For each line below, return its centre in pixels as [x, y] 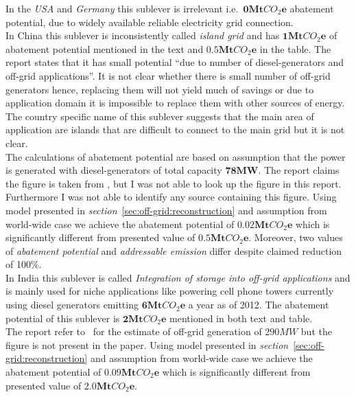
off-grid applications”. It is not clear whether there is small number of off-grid [168, 75]
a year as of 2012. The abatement [259, 305]
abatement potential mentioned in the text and [105, 48]
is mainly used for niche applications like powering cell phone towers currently [170, 291]
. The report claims [299, 170]
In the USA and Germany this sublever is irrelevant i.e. [122, 8]
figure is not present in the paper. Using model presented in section [147, 344]
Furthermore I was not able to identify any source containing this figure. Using [171, 197]
